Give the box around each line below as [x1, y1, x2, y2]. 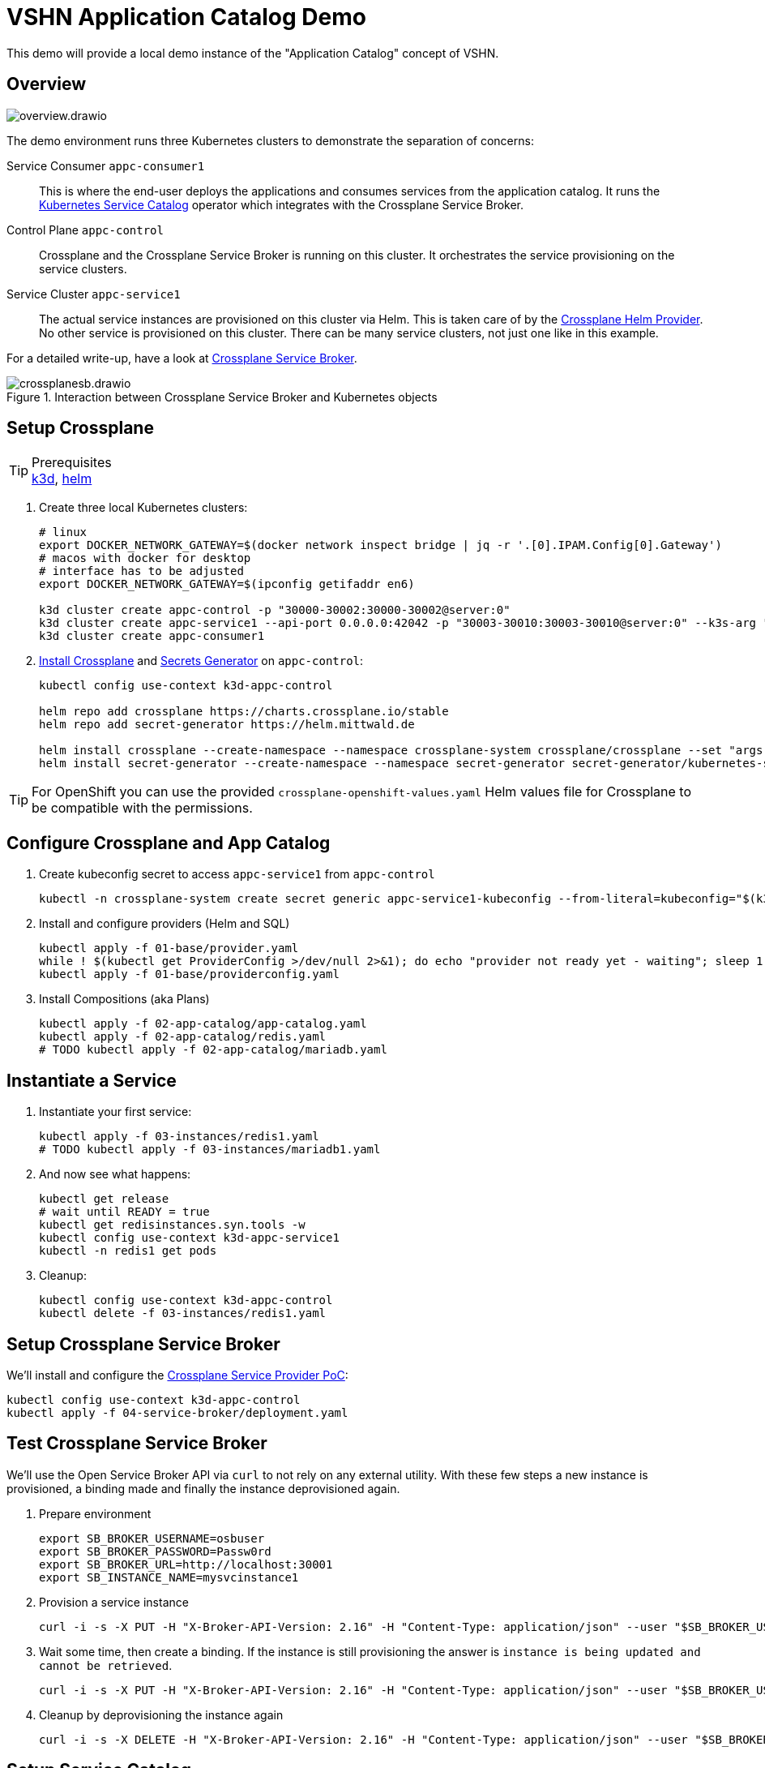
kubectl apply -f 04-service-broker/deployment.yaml [6, 1405, 348, 1419]
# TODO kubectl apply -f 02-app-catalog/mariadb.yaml [39, 1043, 387, 1057]
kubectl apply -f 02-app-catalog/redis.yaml [39, 1030, 327, 1044]
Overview [6, 74, 87, 95]
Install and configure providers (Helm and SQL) [39, 916, 290, 931]
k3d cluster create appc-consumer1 [39, 629, 265, 643]
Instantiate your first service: [39, 1105, 192, 1119]
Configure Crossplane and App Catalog [6, 832, 331, 853]
